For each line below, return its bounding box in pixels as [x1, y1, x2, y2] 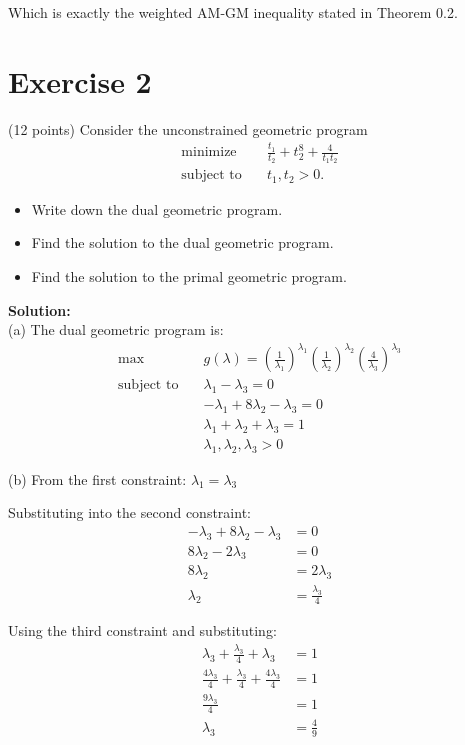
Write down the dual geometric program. [31, 198, 283, 219]
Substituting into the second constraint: [8, 502, 251, 523]
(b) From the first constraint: [8, 468, 187, 489]
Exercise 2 [8, 60, 152, 101]
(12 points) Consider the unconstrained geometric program [8, 118, 368, 139]
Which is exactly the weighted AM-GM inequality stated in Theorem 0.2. [8, 2, 458, 22]
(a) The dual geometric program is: [8, 319, 224, 340]
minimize [181, 145, 237, 160]
